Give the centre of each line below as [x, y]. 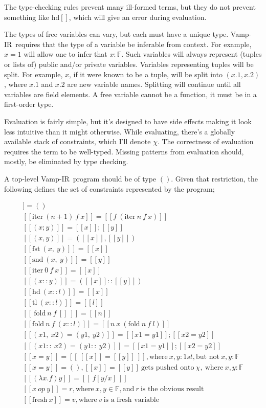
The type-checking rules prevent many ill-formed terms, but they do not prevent [130, 7]
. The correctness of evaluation [205, 141]
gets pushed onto [168, 367]
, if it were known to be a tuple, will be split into [146, 74]
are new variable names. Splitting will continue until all [154, 84]
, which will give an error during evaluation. [138, 17]
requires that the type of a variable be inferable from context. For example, [134, 44]
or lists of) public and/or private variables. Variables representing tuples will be [129, 64]
